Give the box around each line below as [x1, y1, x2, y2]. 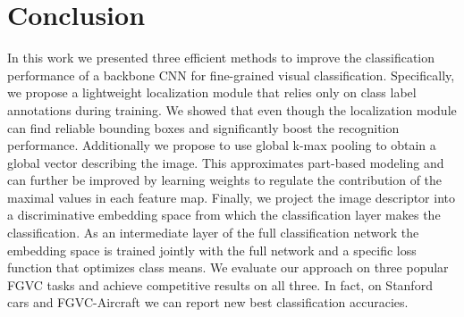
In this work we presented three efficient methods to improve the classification [7, 48, 435, 67]
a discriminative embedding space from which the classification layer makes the [7, 205, 441, 224]
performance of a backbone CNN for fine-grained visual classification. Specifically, [7, 65, 455, 84]
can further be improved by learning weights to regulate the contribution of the [7, 171, 443, 189]
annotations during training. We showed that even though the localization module [7, 100, 457, 119]
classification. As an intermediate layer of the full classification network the [7, 223, 419, 242]
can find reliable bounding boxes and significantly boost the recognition [7, 118, 400, 137]
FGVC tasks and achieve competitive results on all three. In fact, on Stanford [7, 275, 433, 294]
